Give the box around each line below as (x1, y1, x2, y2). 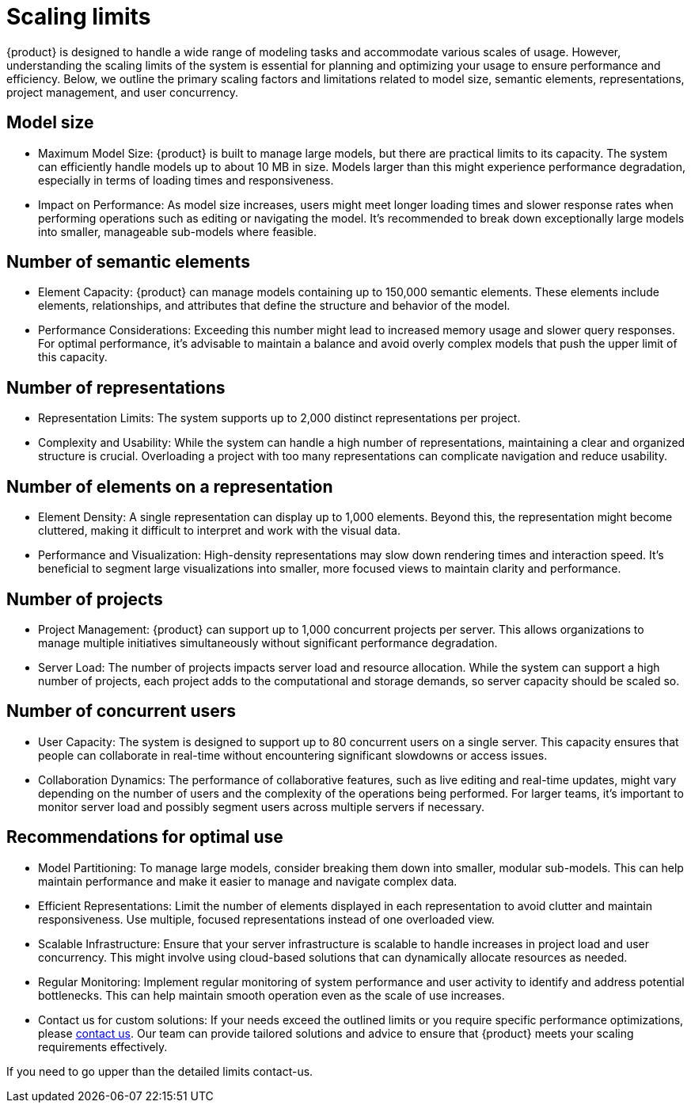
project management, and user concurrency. (6, 85, 238, 99)
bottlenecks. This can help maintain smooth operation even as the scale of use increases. (38, 988, 505, 1002)
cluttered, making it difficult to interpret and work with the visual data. (38, 524, 401, 538)
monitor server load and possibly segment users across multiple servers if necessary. (38, 799, 485, 814)
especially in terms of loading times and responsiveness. (38, 173, 334, 187)
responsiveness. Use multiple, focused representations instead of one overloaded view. (38, 912, 495, 926)
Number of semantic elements (6, 252, 250, 272)
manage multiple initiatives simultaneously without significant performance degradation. (38, 635, 498, 650)
